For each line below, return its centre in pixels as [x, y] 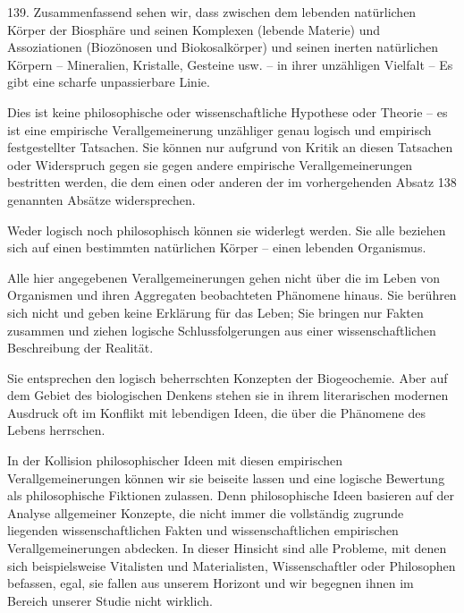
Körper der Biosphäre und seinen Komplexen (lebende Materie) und [194, 29]
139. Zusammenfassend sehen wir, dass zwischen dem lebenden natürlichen [212, 12]
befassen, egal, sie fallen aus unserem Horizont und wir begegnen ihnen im [211, 583]
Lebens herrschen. [56, 430]
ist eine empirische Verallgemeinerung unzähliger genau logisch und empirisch [219, 129]
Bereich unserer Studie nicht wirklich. [110, 600]
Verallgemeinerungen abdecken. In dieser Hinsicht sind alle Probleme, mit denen [227, 548]
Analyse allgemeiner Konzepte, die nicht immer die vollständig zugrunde [206, 512]
